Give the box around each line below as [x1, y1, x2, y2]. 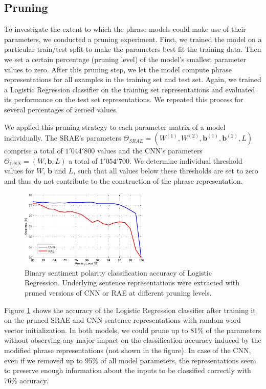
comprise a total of [4, 145, 63, 156]
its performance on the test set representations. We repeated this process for [4, 94, 243, 105]
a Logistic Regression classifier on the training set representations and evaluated [4, 84, 255, 94]
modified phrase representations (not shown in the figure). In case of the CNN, [4, 344, 251, 355]
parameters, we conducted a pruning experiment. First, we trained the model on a [4, 33, 262, 44]
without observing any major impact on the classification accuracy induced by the [4, 335, 261, 345]
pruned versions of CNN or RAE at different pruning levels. [25, 287, 212, 298]
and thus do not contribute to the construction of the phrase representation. [4, 175, 243, 186]
